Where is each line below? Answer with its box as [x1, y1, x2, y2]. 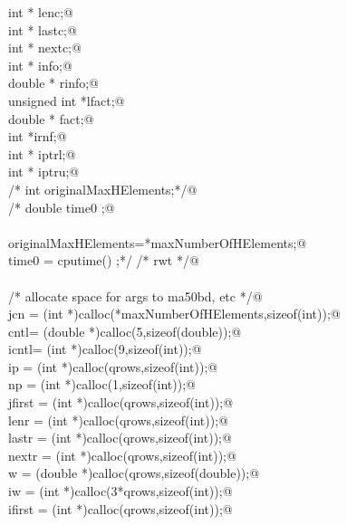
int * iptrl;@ [8, 144, 76, 163]
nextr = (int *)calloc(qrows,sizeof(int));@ [8, 445, 236, 464]
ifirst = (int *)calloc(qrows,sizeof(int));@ [8, 499, 233, 518]
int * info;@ [8, 55, 72, 74]
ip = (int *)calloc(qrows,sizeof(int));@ [8, 357, 218, 376]
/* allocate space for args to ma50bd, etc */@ [8, 286, 263, 305]
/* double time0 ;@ [8, 197, 115, 216]
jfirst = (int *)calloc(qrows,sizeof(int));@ [8, 393, 234, 412]
